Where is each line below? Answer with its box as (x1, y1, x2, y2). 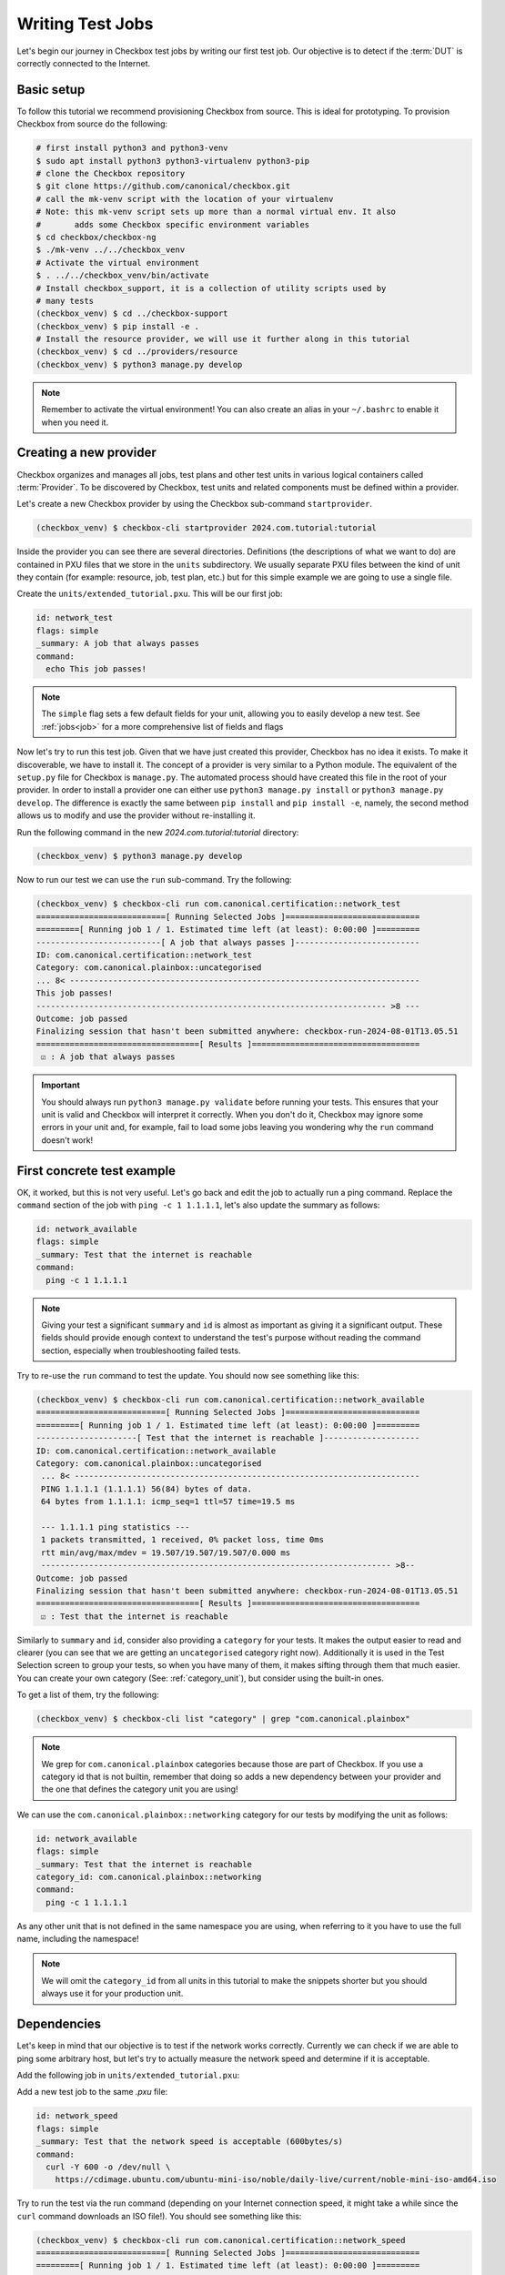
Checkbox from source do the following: (16, 118, 168, 129)
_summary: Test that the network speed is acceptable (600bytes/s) (35, 2137, 344, 2147)
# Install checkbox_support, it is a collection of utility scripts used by (35, 283, 387, 293)
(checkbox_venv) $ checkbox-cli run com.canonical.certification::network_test (35, 899, 401, 909)
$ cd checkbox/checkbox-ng (35, 232, 157, 242)
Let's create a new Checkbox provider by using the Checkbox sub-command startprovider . (16, 499, 373, 510)
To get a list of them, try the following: (16, 1689, 159, 1701)
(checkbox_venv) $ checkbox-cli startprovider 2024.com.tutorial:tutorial (35, 523, 378, 533)
